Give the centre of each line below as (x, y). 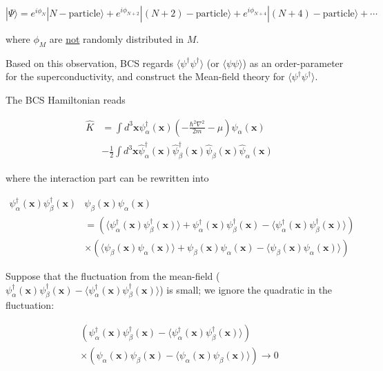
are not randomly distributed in (117, 39)
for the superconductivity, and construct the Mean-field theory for (145, 76)
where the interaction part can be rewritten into (107, 178)
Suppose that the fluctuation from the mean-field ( (113, 276)
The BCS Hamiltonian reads (66, 99)
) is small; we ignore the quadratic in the (246, 289)
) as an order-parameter (293, 63)
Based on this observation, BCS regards (90, 63)
